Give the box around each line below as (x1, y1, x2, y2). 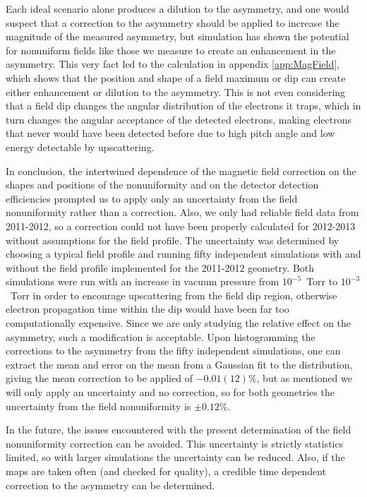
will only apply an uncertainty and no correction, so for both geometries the (6, 385, 335, 400)
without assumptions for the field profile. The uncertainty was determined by (6, 232, 339, 247)
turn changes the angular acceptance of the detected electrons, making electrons (6, 112, 351, 126)
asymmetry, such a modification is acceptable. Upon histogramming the (6, 329, 315, 344)
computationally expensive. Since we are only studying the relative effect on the (6, 316, 351, 330)
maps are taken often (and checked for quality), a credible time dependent (6, 464, 327, 478)
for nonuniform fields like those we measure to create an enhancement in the (6, 42, 336, 57)
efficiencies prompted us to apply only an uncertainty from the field (6, 191, 298, 205)
